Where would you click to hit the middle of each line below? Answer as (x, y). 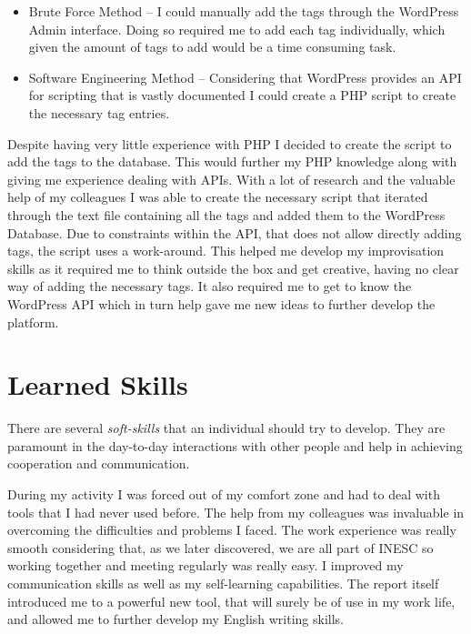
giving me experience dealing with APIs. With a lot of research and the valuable (231, 179)
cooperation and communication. (99, 463)
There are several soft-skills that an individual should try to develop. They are (226, 428)
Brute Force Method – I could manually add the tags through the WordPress (244, 11)
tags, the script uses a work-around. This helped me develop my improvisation (226, 251)
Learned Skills (98, 384)
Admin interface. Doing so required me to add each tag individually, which (237, 29)
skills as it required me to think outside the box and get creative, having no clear (233, 268)
